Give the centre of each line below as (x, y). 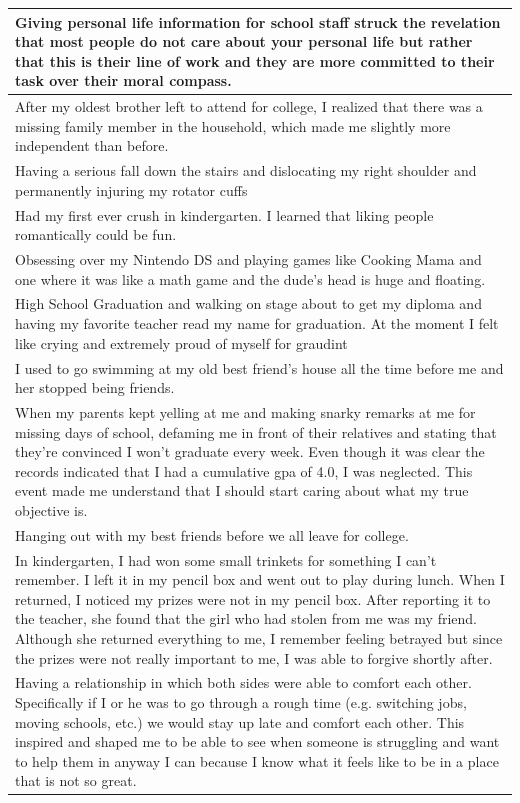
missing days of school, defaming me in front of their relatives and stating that (256, 431)
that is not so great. (76, 780)
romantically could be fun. (96, 234)
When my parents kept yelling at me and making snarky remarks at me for (245, 411)
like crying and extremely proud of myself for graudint (181, 342)
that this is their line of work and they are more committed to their (255, 60)
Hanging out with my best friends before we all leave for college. (212, 534)
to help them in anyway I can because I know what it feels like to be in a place (257, 760)
